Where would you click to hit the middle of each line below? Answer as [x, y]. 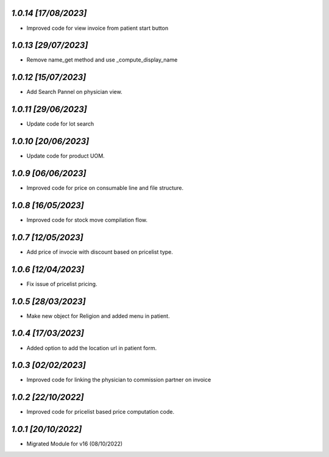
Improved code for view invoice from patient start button [97, 28]
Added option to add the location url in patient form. [92, 348]
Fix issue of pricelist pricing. [62, 284]
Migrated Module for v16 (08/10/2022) [75, 444]
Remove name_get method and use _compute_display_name [102, 60]
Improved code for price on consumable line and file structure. [105, 188]
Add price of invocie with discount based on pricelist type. [100, 252]
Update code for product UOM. [65, 156]
